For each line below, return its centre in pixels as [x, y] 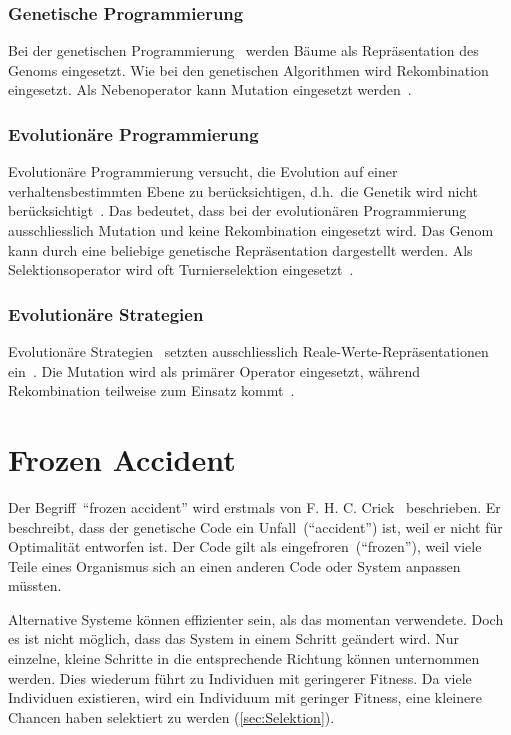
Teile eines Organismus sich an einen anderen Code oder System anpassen [234, 565]
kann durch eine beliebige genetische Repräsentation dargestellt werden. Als [240, 249]
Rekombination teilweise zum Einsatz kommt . [151, 390]
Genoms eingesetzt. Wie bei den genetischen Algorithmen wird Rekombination [248, 69]
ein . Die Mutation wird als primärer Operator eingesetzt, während [214, 370]
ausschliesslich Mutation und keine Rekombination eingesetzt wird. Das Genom [251, 230]
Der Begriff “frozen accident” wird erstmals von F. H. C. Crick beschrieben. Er [254, 506]
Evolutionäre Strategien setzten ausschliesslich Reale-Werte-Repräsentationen [248, 351]
